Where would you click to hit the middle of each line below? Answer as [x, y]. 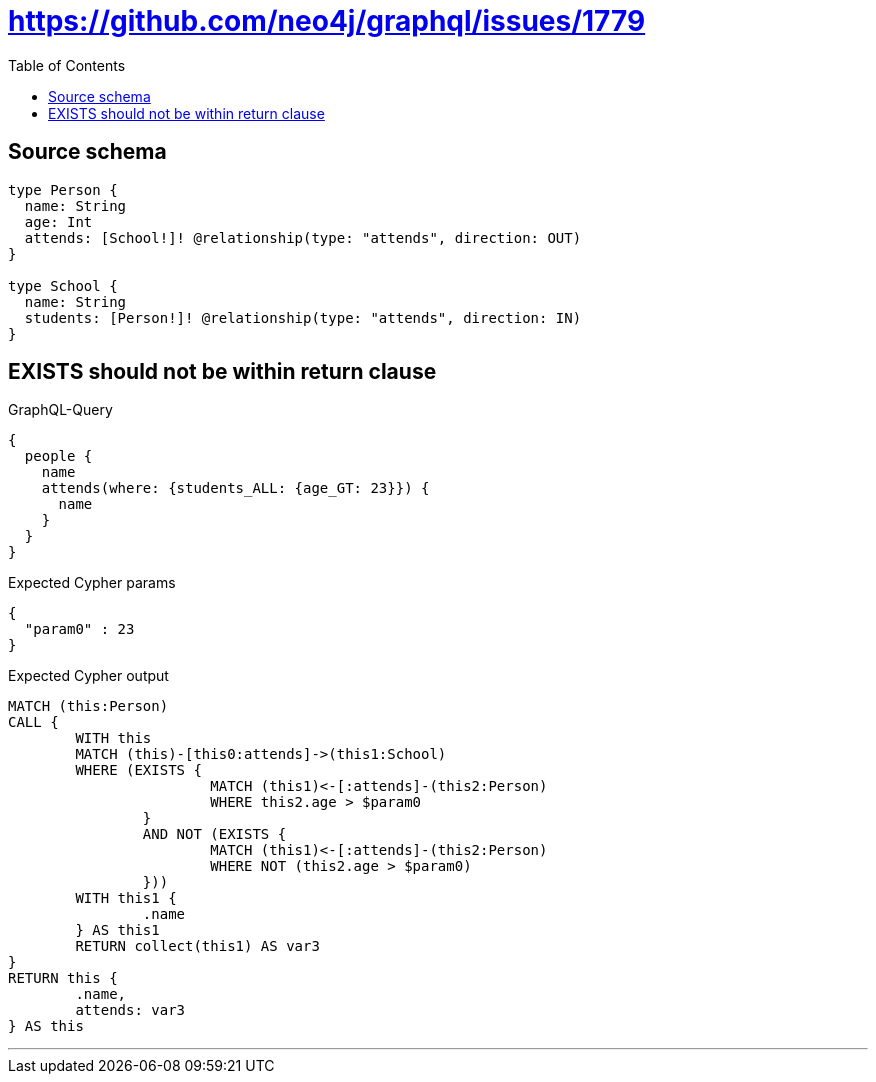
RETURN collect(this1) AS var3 [197, 946]
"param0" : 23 [79, 629]
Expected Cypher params [92, 583]
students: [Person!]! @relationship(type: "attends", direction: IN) [303, 317]
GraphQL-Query [60, 410]
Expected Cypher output [88, 676]
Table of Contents [67, 65]
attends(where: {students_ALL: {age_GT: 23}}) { [235, 488]
